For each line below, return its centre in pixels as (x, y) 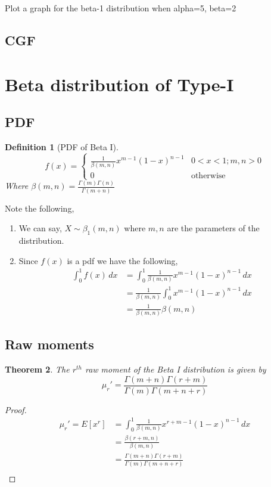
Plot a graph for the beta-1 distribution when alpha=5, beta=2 (121, 8)
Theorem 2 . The (37, 369)
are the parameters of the (213, 228)
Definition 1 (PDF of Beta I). (62, 146)
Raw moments (49, 344)
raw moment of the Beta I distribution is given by (175, 369)
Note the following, (40, 208)
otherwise (208, 176)
